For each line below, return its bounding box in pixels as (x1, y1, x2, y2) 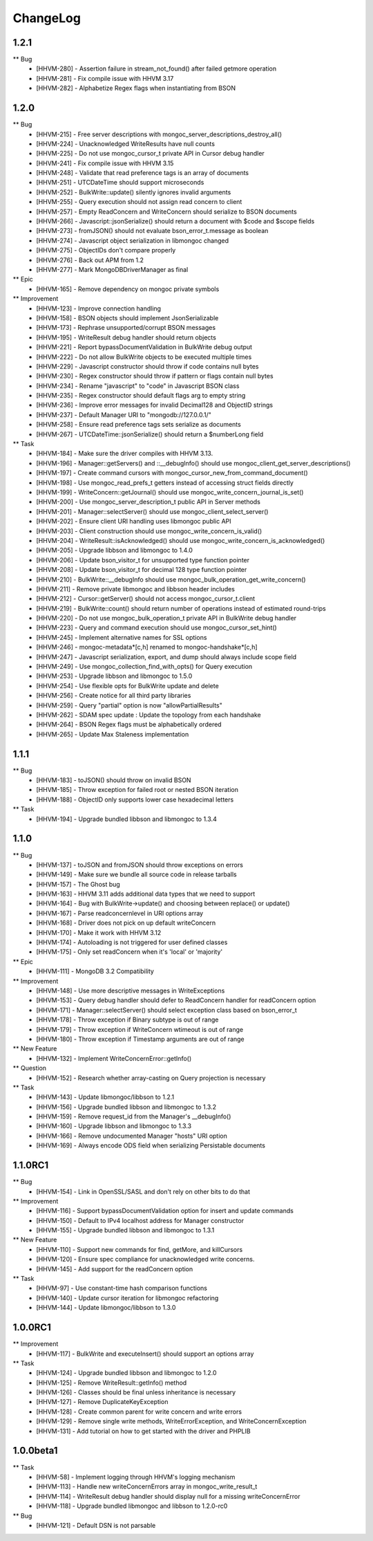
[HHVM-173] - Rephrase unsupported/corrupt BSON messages (36, 324, 216, 332)
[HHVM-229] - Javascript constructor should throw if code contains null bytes (36, 362, 259, 370)
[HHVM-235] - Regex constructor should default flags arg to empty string (36, 391, 246, 400)
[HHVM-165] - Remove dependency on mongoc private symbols (36, 284, 220, 293)
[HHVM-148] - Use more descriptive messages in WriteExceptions (36, 986, 225, 995)
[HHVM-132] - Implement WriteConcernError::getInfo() (36, 1054, 192, 1062)
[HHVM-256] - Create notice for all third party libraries (36, 692, 191, 700)
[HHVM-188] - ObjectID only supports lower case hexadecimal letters (36, 795, 234, 804)
